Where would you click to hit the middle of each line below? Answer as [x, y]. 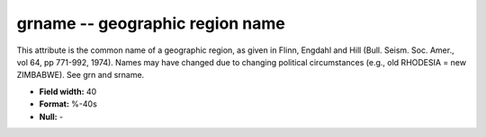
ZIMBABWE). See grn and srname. [81, 75]
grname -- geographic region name [151, 23]
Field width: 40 [68, 91]
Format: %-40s [68, 104]
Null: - [51, 116]
